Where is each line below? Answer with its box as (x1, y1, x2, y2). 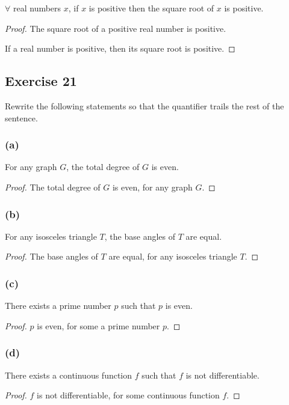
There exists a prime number (5, 299, 111, 312)
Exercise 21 (5, 72, 77, 90)
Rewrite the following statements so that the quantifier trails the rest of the (5, 99, 284, 112)
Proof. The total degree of (5, 180, 101, 193)
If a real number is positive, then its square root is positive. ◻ (5, 42, 235, 55)
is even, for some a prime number (37, 319, 160, 332)
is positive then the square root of (89, 2, 214, 14)
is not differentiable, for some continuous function (37, 389, 220, 401)
